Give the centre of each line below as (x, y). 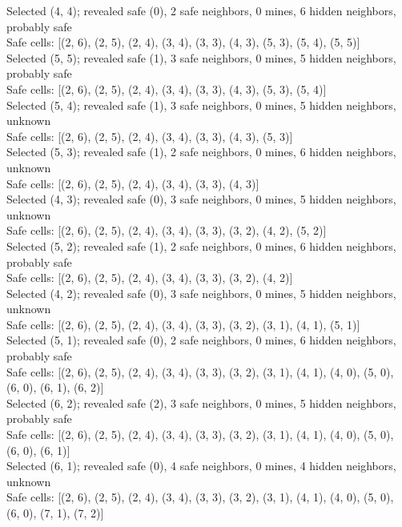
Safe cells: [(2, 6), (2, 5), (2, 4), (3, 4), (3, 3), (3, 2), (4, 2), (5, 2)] (167, 230)
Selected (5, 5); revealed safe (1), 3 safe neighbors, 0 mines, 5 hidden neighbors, (201, 57)
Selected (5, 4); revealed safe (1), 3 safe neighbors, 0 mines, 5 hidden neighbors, (201, 105)
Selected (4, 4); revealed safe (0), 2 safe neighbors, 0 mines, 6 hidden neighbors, (201, 10)
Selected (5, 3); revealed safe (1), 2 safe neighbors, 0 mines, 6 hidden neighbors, (201, 152)
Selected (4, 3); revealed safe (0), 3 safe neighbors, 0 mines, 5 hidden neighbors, (201, 199)
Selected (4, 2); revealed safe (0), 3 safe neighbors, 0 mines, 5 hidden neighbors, (201, 293)
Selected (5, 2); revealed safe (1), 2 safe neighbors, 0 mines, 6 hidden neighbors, (201, 245)
